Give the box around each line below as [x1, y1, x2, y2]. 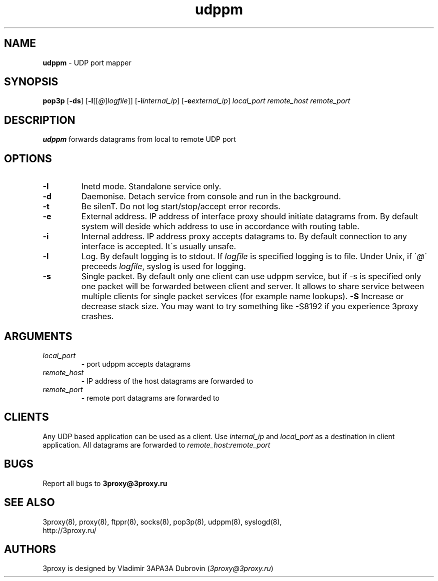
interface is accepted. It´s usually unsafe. [81, 241, 236, 252]
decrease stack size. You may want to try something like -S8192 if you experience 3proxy [81, 301, 418, 312]
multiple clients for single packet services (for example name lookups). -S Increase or [81, 291, 404, 302]
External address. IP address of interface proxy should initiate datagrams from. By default [81, 211, 418, 222]
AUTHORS [4, 543, 56, 556]
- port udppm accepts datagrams [81, 359, 191, 368]
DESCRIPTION [4, 113, 75, 126]
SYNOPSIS [4, 75, 58, 88]
